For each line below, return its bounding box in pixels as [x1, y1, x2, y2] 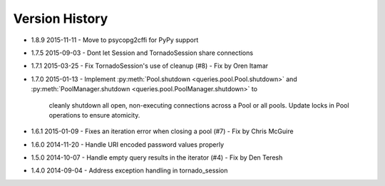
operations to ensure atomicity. [48, 110, 140, 119]
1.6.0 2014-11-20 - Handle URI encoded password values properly [31, 140, 225, 149]
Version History [13, 11, 108, 26]
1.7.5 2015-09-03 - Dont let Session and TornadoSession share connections [31, 48, 253, 57]
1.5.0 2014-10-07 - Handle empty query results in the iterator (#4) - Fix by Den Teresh [31, 153, 283, 162]
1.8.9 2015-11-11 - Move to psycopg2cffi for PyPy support [31, 36, 199, 44]
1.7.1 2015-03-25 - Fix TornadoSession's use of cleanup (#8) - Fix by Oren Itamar [31, 61, 269, 71]
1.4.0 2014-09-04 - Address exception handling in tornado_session [31, 166, 228, 175]
